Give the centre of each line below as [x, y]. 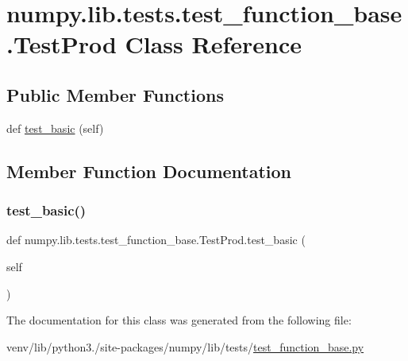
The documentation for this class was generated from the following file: [179, 320]
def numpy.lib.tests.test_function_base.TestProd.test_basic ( [156, 240]
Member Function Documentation [149, 171]
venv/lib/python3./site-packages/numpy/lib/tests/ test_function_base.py [185, 346]
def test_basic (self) [55, 128]
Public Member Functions [115, 94]
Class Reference [214, 44]
